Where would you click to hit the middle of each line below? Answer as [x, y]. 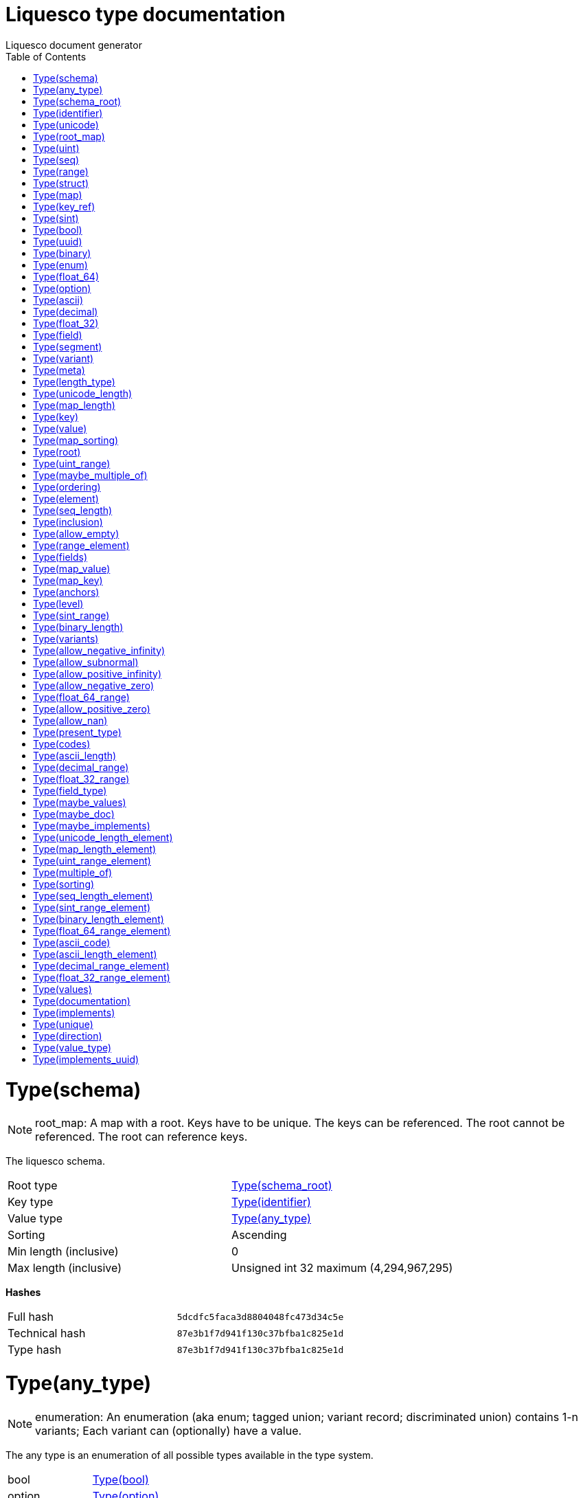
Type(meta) [59, 370]
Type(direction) [68, 1036]
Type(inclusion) [68, 522]
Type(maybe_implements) [92, 825]
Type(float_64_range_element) [102, 930]
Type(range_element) [81, 545]
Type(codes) [62, 744]
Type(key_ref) [64, 206]
